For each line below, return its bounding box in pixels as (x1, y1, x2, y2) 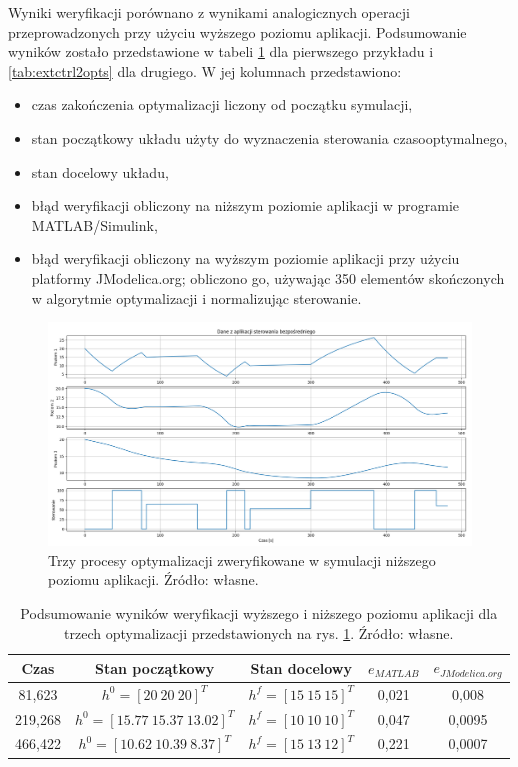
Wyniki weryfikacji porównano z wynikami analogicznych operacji (8, 2, 410, 22)
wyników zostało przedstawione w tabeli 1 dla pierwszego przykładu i (8, 41, 434, 62)
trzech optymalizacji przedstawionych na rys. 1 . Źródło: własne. (64, 622, 454, 643)
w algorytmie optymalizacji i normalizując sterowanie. (31, 287, 362, 308)
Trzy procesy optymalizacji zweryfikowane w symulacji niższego (48, 549, 436, 570)
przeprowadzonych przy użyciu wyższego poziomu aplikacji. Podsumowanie (8, 21, 467, 42)
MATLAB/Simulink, (31, 214, 158, 235)
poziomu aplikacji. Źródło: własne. (48, 569, 259, 590)
